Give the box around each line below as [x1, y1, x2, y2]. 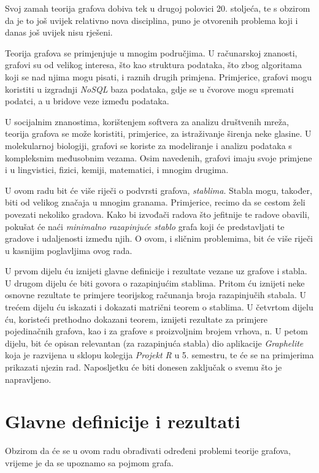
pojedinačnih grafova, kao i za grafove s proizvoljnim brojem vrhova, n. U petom [5, 325, 308, 337]
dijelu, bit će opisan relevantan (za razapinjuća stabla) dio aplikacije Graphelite [5, 336, 304, 349]
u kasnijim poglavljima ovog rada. [5, 244, 133, 256]
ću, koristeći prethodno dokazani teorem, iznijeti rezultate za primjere [5, 312, 268, 325]
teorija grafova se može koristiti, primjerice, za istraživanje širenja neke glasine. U [5, 127, 312, 140]
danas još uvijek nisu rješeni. [5, 26, 113, 39]
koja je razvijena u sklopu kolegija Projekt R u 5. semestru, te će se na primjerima [5, 348, 314, 361]
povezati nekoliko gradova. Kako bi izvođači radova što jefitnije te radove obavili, [5, 207, 310, 220]
